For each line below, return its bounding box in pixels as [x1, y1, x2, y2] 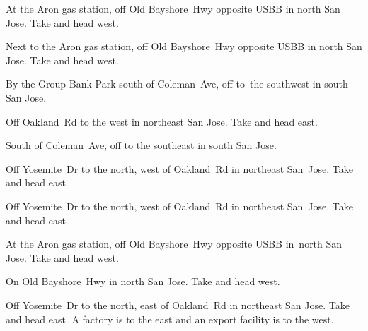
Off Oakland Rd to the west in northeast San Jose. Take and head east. [6, 114, 318, 128]
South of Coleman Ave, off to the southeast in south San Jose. [6, 138, 277, 152]
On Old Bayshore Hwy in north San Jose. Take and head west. [6, 274, 280, 289]
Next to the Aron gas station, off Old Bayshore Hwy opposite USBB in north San [6, 39, 362, 54]
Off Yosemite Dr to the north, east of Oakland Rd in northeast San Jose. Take [6, 297, 350, 312]
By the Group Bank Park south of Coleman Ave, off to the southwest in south [6, 76, 348, 91]
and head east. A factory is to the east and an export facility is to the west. [6, 311, 334, 326]
